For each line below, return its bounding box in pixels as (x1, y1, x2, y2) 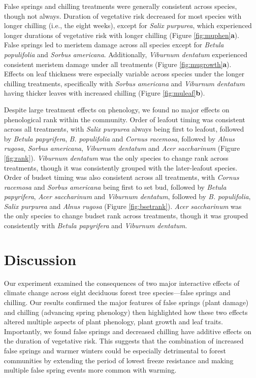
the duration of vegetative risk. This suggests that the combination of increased (4, 336, 244, 346)
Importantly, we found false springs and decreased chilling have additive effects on (4, 326, 252, 336)
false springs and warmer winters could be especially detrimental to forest (4, 345, 226, 355)
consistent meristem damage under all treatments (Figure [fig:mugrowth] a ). (4, 59, 231, 69)
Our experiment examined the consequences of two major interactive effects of (4, 277, 240, 288)
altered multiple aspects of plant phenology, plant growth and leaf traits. (4, 316, 223, 327)
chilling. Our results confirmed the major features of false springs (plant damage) (4, 297, 249, 307)
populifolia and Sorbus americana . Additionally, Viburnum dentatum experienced (4, 49, 248, 59)
